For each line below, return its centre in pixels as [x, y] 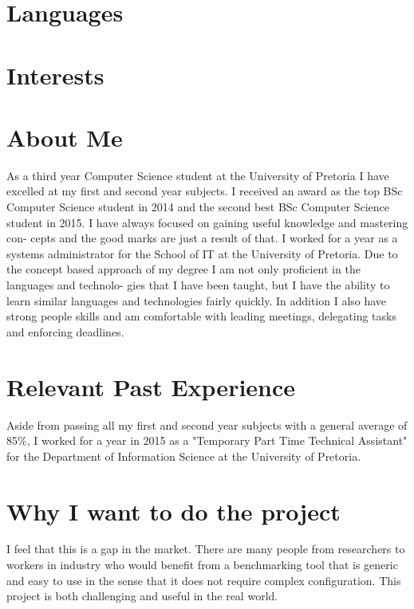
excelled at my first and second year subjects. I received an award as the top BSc [205, 191]
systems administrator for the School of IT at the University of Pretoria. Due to [202, 253]
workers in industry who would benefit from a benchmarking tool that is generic [202, 565]
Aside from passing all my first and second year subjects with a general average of [207, 424]
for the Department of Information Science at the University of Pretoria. [184, 456]
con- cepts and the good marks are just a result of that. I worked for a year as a [202, 238]
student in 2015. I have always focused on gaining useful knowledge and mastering [207, 222]
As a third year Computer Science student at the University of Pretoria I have [198, 175]
